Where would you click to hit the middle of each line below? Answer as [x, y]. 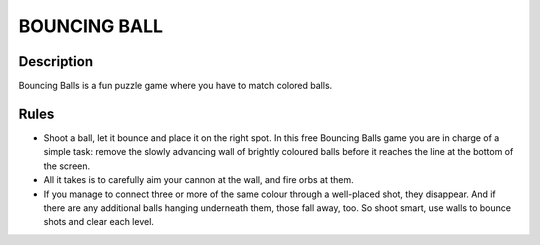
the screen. [67, 166]
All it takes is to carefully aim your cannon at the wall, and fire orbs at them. [198, 180]
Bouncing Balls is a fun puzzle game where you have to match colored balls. [175, 86]
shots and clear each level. [99, 222]
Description [56, 61]
